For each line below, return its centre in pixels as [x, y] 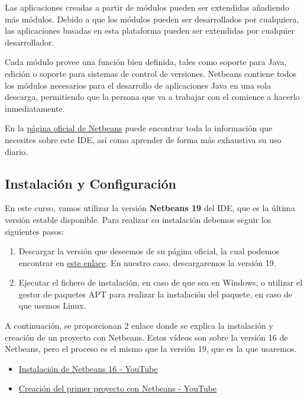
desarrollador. [30, 42]
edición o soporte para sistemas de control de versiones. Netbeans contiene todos [151, 73]
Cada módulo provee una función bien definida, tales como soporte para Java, [146, 62]
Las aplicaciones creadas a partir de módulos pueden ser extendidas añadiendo [147, 7]
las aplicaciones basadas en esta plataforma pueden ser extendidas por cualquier [150, 30]
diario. [16, 151]
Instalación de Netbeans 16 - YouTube [88, 368]
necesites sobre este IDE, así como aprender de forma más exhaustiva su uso [143, 139]
